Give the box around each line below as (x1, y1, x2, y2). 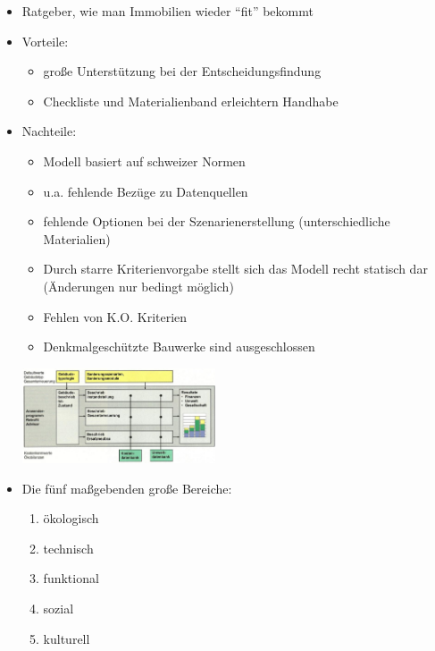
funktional (43, 569, 99, 588)
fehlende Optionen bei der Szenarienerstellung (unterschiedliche (43, 212, 390, 231)
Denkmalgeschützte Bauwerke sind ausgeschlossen (43, 337, 315, 356)
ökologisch (43, 509, 99, 528)
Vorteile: (21, 31, 69, 50)
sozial (43, 598, 74, 617)
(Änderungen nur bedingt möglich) (43, 276, 234, 295)
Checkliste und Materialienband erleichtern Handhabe (43, 91, 339, 110)
